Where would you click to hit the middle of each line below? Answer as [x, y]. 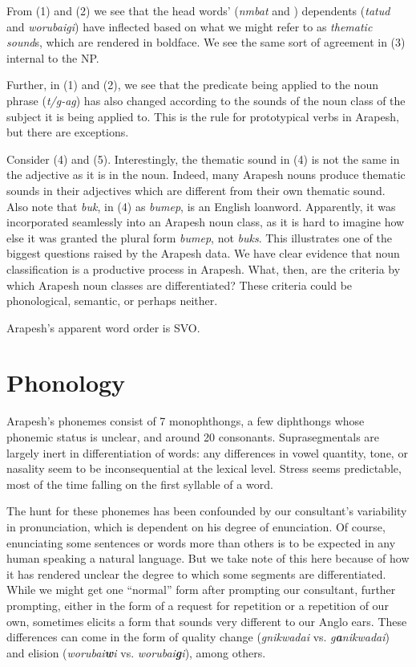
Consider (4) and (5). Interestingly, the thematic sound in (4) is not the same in [203, 159]
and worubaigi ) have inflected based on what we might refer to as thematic [190, 26]
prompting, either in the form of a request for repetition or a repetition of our [198, 605]
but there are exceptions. [68, 132]
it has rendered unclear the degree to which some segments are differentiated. [196, 573]
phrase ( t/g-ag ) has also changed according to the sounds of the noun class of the [206, 100]
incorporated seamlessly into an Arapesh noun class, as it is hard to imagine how [206, 222]
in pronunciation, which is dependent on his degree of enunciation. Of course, [196, 526]
